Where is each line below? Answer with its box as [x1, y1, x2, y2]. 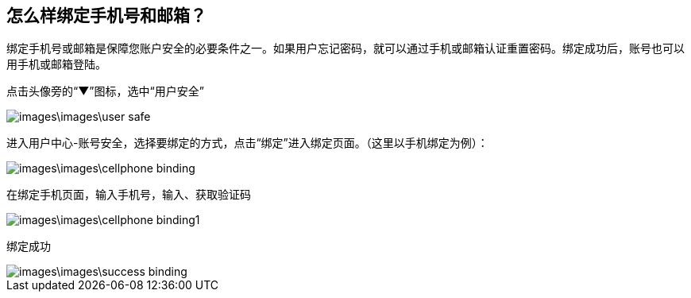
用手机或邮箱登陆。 [6, 57, 106, 72]
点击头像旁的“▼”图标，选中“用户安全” [6, 84, 204, 99]
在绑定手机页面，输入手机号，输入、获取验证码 [6, 188, 251, 202]
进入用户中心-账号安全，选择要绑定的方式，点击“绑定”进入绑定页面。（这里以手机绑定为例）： [6, 136, 488, 150]
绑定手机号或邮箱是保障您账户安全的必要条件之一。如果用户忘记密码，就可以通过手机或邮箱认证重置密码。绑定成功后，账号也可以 [6, 41, 685, 56]
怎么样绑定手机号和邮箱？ [6, 6, 207, 25]
